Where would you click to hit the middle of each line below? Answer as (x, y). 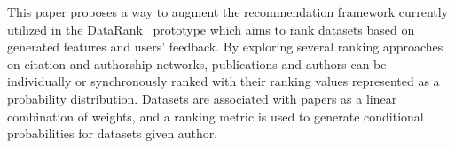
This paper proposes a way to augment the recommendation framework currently (228, 12)
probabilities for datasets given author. (113, 133)
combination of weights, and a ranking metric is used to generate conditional (216, 116)
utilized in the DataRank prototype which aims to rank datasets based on (211, 29)
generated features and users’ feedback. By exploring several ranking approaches (225, 47)
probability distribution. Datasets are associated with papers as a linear (202, 98)
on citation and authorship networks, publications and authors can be (197, 63)
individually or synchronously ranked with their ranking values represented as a (224, 81)
